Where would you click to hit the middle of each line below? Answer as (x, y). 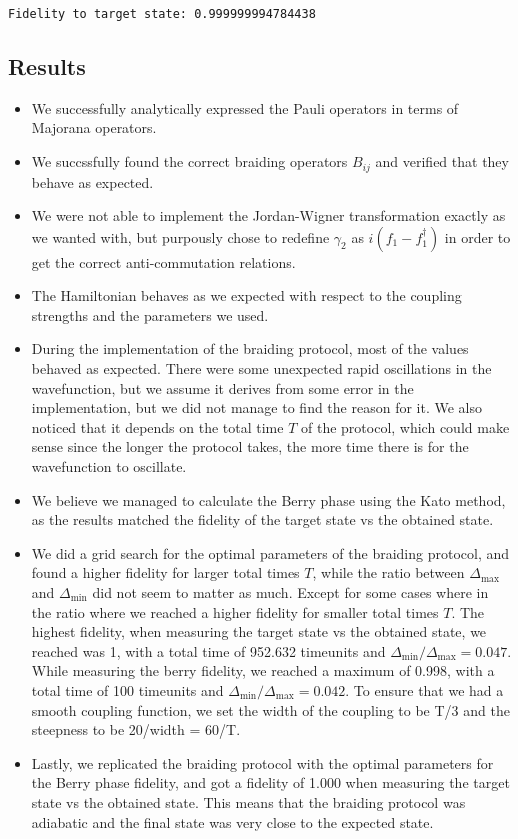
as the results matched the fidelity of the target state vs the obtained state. (262, 519)
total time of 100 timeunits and (127, 689)
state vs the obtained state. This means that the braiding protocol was (248, 801)
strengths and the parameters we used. (150, 314)
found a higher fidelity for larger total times (165, 572)
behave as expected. (92, 181)
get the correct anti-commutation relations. (163, 261)
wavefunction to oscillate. (109, 466)
